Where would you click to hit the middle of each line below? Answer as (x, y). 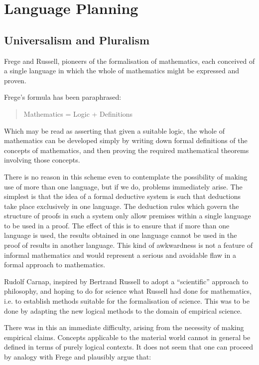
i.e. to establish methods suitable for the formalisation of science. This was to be (127, 301)
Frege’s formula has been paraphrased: (63, 97)
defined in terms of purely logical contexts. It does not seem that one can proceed (129, 347)
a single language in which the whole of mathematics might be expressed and (122, 71)
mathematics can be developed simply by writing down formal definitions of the (126, 140)
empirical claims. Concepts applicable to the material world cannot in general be (127, 337)
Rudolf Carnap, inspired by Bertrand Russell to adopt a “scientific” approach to (126, 281)
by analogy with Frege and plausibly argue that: (78, 357)
